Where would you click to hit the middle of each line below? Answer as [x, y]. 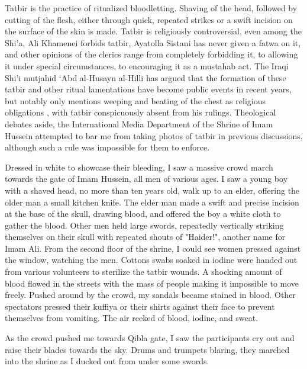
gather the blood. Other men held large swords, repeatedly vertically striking [144, 225]
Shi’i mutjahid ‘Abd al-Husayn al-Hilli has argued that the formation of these [146, 77]
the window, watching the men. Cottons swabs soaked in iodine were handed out [151, 260]
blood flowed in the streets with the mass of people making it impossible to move [152, 283]
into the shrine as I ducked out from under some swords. [107, 361]
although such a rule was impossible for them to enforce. [107, 147]
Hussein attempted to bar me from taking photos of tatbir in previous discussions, [154, 135]
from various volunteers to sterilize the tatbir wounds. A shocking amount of [143, 272]
